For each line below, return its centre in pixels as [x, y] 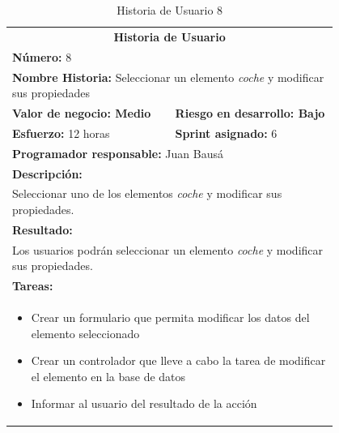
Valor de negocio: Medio [82, 112]
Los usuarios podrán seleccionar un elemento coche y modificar [168, 249]
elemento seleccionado [85, 333]
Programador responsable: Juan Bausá [118, 153]
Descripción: [47, 173]
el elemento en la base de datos [108, 376]
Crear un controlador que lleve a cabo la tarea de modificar [178, 360]
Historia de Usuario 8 [170, 10]
